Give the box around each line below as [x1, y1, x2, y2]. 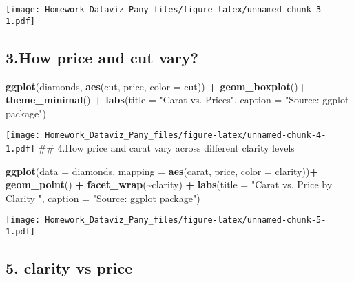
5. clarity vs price [6, 257, 133, 279]
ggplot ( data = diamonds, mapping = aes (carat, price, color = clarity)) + [6, 163, 318, 178]
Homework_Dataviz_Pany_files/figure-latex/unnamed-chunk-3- [45, 5, 326, 14]
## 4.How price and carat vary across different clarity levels [38, 140, 295, 154]
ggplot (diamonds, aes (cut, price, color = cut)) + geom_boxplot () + [6, 79, 307, 93]
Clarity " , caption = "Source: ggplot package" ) [6, 190, 200, 205]
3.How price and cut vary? [6, 46, 198, 68]
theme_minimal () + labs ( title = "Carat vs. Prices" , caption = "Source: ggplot [6, 92, 349, 107]
